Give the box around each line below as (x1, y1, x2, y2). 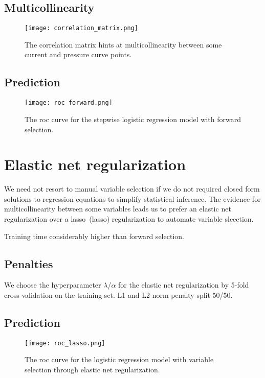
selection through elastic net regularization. (25, 364, 160, 375)
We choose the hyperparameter (4, 279, 101, 290)
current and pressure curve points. (25, 49, 132, 60)
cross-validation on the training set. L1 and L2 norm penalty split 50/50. (4, 289, 233, 300)
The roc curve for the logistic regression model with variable (25, 354, 214, 365)
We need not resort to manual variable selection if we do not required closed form (4, 183, 260, 194)
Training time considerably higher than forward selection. (4, 230, 184, 241)
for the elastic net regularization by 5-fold (118, 279, 249, 290)
